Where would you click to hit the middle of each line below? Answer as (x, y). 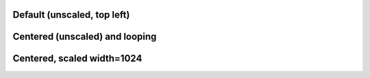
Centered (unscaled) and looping (85, 37)
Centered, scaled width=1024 (77, 58)
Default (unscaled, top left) (71, 15)
